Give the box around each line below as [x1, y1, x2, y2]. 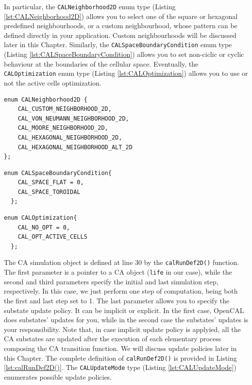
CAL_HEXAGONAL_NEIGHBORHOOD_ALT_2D [17, 143, 133, 151]
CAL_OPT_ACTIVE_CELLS [17, 233, 87, 241]
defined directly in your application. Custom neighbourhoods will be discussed [4, 30, 236, 40]
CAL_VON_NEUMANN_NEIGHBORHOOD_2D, [17, 115, 129, 122]
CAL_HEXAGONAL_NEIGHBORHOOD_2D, [17, 134, 122, 141]
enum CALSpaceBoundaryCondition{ [4, 169, 112, 176]
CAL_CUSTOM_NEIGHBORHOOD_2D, [17, 105, 112, 113]
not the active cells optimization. [4, 77, 101, 87]
